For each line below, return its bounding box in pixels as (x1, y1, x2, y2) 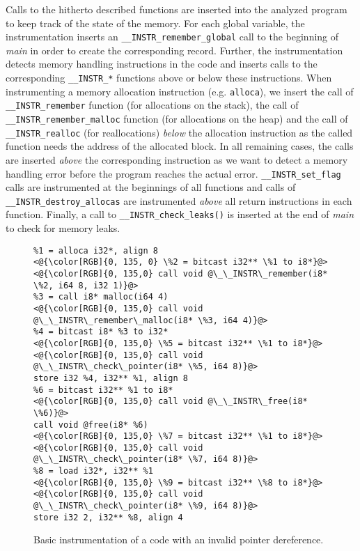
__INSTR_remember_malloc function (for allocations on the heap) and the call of (6, 111, 348, 125)
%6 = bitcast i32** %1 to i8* (33, 385, 173, 395)
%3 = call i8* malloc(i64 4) (33, 292, 169, 302)
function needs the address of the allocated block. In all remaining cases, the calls (6, 139, 354, 153)
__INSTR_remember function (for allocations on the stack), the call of (6, 98, 299, 112)
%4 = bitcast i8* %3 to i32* (33, 327, 169, 337)
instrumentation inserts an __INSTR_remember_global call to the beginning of (6, 29, 339, 44)
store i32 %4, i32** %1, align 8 (33, 373, 188, 383)
